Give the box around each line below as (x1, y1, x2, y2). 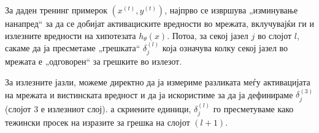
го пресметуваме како (213, 102, 294, 115)
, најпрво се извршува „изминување (164, 4, 298, 16)
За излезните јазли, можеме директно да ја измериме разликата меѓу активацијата (5, 76, 310, 88)
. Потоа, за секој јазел (167, 29, 248, 41)
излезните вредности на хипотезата (5, 29, 136, 41)
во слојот (257, 29, 292, 41)
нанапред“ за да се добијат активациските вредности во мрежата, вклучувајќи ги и (5, 17, 314, 29)
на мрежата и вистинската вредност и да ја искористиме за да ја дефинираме (5, 88, 293, 101)
